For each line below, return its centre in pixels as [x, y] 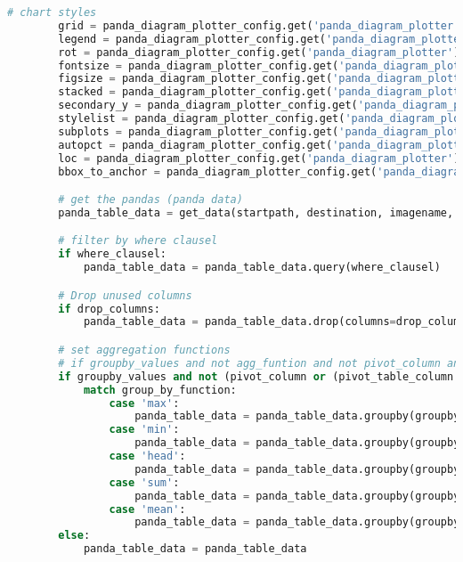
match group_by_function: [160, 390]
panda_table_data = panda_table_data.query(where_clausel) [262, 268]
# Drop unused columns [125, 295]
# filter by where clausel [138, 241]
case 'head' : [147, 456]
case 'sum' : [144, 482]
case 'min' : [144, 430]
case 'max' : [144, 403]
